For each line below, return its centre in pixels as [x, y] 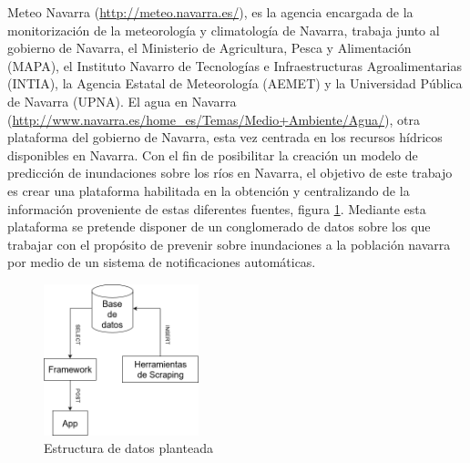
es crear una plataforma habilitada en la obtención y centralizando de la [209, 190]
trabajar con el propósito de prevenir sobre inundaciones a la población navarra [229, 244]
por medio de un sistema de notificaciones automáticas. [162, 262]
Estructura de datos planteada [128, 448]
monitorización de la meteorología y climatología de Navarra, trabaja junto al [224, 30]
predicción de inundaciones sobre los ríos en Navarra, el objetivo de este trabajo [230, 173]
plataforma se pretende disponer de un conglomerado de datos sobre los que [219, 226]
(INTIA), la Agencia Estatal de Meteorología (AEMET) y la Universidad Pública [235, 83]
